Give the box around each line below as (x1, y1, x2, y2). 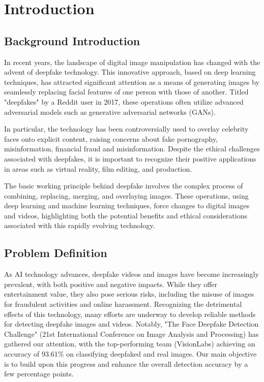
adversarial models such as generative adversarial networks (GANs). (4, 106, 216, 117)
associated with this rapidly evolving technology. (4, 220, 155, 231)
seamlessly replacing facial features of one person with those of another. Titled (4, 86, 249, 97)
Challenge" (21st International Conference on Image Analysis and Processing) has (4, 328, 259, 339)
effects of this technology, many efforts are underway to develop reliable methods (4, 308, 256, 319)
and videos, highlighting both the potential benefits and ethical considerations (4, 210, 247, 220)
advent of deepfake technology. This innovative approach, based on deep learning (4, 67, 256, 77)
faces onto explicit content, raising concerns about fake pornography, (4, 133, 218, 144)
